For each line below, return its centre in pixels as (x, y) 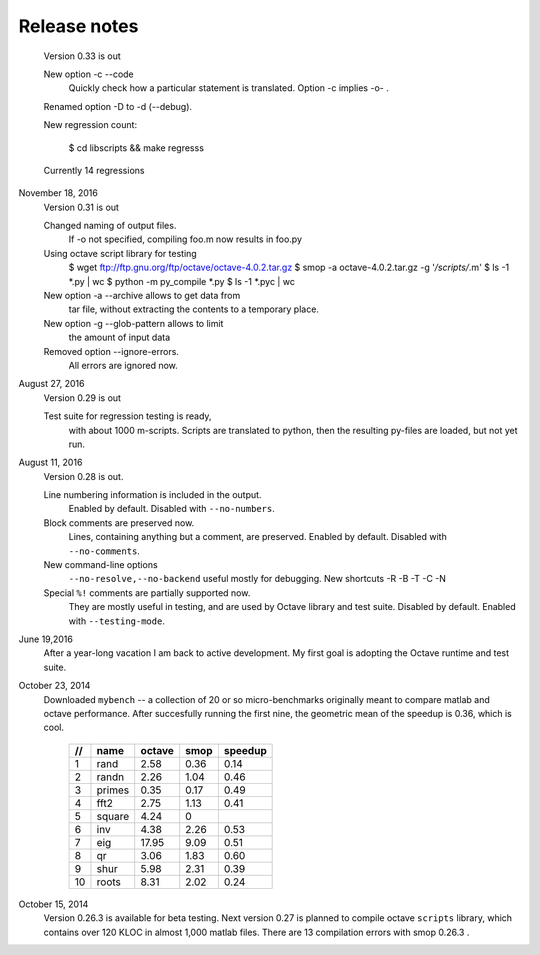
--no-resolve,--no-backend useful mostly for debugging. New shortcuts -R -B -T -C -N (257, 579)
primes (113, 790)
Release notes (78, 26)
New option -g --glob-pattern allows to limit (133, 323)
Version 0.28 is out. (83, 476)
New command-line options (101, 565)
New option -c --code (88, 74)
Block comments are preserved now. (119, 522)
